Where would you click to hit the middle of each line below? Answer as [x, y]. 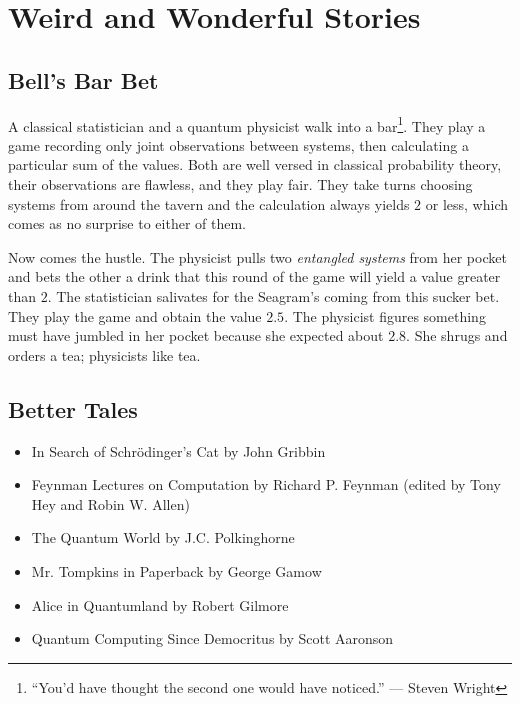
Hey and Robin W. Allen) [110, 503]
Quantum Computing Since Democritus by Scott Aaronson [212, 638]
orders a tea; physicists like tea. [104, 354]
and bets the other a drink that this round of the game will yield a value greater [254, 276]
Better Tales [73, 408]
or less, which [467, 203]
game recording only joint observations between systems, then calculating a [238, 144]
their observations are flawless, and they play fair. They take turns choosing [240, 184]
